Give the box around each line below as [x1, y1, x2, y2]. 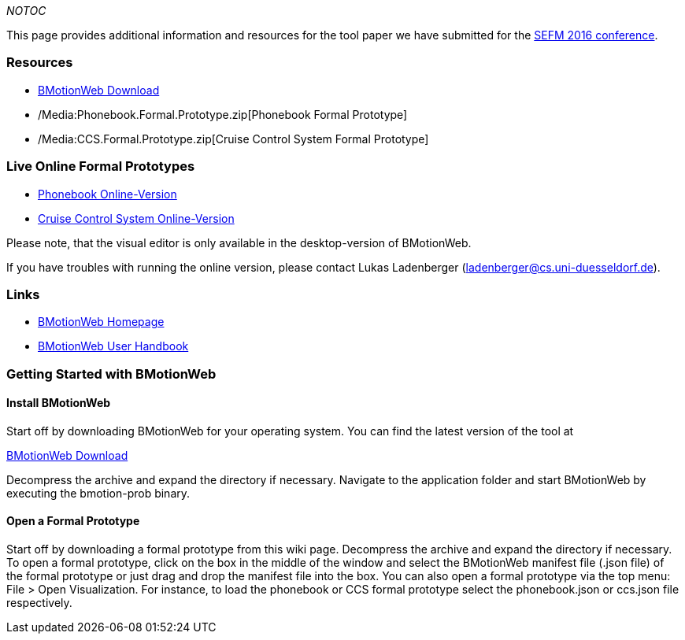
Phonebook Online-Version [38, 187, 177, 201]
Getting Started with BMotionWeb [6, 365, 217, 382]
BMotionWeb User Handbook [38, 339, 189, 353]
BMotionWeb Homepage [38, 315, 165, 329]
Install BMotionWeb [6, 396, 111, 410]
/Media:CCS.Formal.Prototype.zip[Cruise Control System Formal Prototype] [38, 131, 429, 146]
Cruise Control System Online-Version [38, 211, 235, 225]
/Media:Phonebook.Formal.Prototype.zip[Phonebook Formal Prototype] [38, 107, 408, 121]
